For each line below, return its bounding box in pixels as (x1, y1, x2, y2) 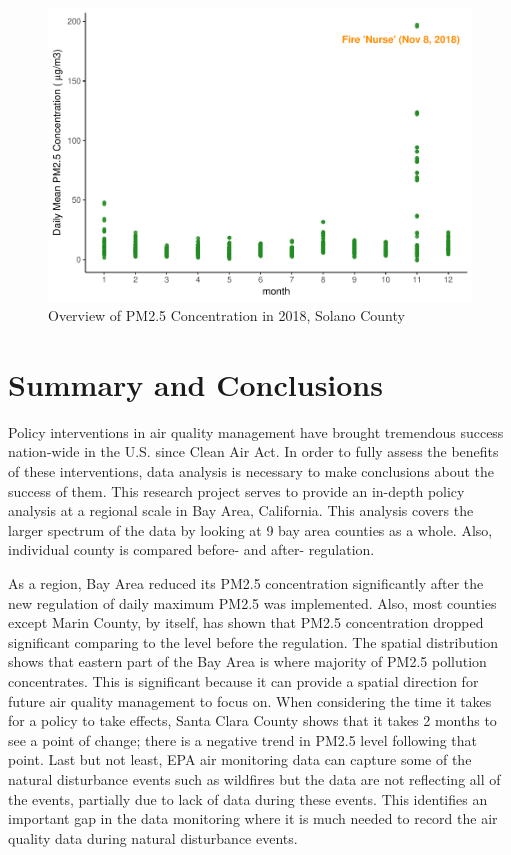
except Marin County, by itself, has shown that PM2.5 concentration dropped (8, 612, 484, 633)
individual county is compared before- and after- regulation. (8, 539, 375, 560)
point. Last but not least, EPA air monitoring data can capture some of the (8, 749, 472, 770)
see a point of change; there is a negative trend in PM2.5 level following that (8, 729, 478, 750)
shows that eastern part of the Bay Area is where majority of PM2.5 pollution (8, 651, 487, 672)
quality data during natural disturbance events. (8, 827, 298, 848)
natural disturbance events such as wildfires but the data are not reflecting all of (8, 768, 501, 789)
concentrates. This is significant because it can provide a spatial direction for (8, 670, 479, 691)
